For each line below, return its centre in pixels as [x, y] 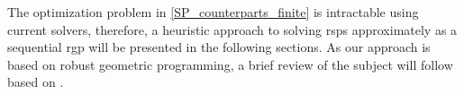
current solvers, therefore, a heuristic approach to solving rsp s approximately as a [232, 29]
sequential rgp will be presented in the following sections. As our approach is [219, 47]
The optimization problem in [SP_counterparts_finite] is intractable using [213, 12]
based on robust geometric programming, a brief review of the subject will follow [230, 64]
